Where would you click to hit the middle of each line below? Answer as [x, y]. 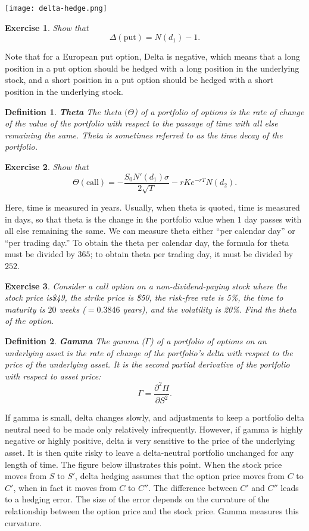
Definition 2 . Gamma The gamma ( [75, 340]
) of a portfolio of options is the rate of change [219, 111]
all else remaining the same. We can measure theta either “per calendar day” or [150, 231]
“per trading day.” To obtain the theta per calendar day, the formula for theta [147, 242]
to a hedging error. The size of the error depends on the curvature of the [137, 499]
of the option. [29, 321]
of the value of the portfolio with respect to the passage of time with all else [141, 123]
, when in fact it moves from [65, 487]
